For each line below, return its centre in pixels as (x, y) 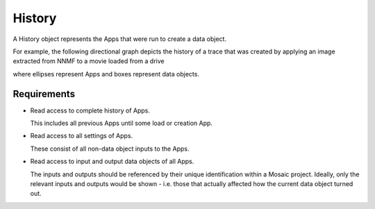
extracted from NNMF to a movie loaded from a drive (89, 61)
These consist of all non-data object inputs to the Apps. (110, 149)
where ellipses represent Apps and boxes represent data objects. (106, 74)
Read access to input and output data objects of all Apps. (112, 161)
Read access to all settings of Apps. (82, 136)
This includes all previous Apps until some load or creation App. (122, 123)
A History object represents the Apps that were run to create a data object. (120, 39)
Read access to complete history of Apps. (90, 110)
